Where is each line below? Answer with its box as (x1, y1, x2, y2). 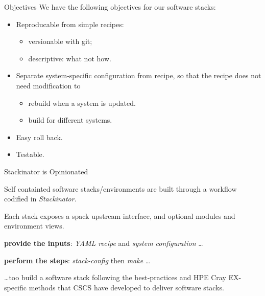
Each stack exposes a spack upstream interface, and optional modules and (4, 210, 235, 221)
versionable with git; (28, 36, 92, 47)
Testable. (16, 149, 44, 160)
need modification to (16, 80, 81, 90)
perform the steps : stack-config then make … (4, 255, 151, 265)
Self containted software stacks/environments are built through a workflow (4, 183, 237, 194)
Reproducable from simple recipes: (16, 18, 124, 29)
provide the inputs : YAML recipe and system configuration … (4, 237, 203, 248)
